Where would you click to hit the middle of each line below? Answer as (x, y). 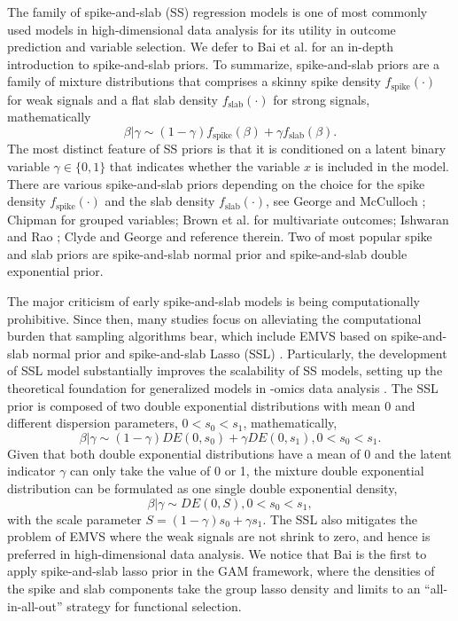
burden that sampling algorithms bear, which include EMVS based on (198, 336)
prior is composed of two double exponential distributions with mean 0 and (211, 405)
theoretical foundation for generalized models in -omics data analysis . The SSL (223, 388)
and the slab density (160, 201)
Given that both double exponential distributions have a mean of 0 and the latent (229, 453)
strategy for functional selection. (154, 605)
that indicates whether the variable (205, 166)
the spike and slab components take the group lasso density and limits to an (214, 588)
